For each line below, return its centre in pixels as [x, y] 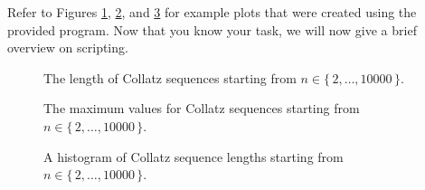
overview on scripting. [68, 47]
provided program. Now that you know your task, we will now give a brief [212, 29]
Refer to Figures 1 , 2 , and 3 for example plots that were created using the [212, 12]
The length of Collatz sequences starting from [170, 77]
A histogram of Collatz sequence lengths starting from [194, 156]
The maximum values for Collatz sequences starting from [202, 108]
